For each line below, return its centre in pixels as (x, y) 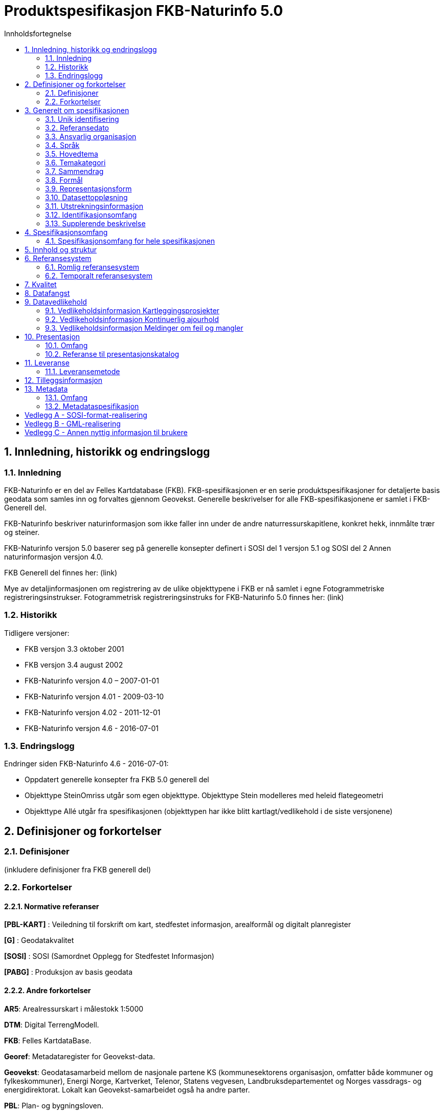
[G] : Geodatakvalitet (39, 940)
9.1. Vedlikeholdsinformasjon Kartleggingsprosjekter (132, 310)
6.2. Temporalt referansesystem (99, 275)
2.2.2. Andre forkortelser (48, 990)
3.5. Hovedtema (72, 154)
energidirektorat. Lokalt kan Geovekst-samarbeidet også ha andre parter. (127, 1089)
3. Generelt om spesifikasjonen (77, 110)
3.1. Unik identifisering (82, 119)
